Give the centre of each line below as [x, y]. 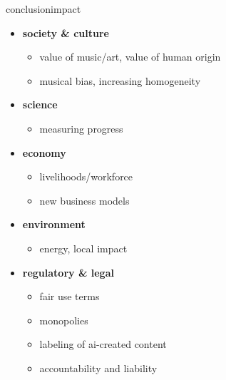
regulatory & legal [68, 272]
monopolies [64, 320]
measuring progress [81, 128]
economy [44, 152]
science [40, 104]
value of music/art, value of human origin [130, 57]
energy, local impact [83, 248]
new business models [84, 200]
